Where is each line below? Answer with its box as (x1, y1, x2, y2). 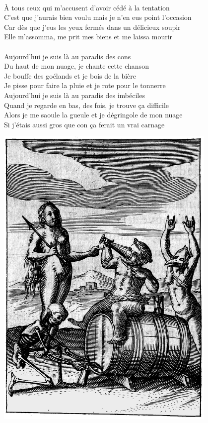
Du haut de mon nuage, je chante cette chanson (4, 61, 149, 71)
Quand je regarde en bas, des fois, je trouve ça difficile (4, 100, 169, 110)
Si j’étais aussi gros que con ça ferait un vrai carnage (4, 119, 165, 129)
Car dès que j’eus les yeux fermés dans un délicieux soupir (4, 21, 181, 32)
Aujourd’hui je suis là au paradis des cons (4, 51, 131, 61)
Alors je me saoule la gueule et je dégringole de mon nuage (4, 109, 183, 120)
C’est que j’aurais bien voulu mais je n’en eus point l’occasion (4, 12, 192, 22)
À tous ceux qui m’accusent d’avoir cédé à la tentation (4, 2, 170, 12)
